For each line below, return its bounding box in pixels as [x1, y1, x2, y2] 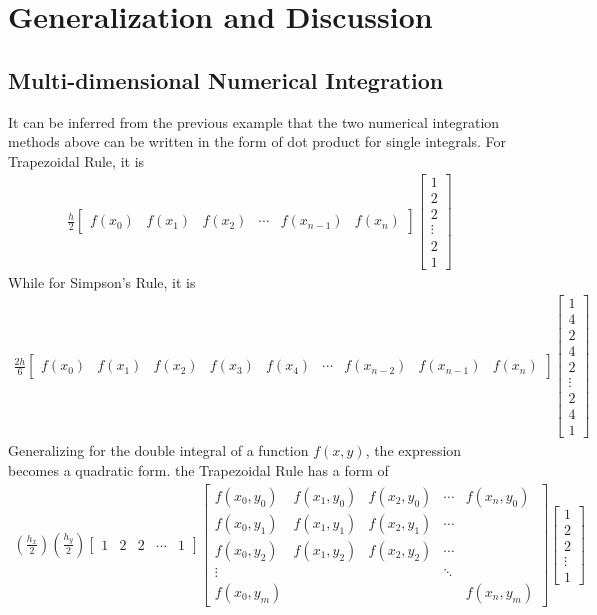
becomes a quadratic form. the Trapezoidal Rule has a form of [8, 460, 389, 481]
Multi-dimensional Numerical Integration [8, 64, 444, 95]
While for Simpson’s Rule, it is [8, 271, 196, 292]
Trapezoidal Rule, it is [8, 150, 145, 171]
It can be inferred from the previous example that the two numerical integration [8, 111, 500, 132]
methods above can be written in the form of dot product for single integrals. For [8, 131, 507, 152]
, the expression [365, 440, 462, 461]
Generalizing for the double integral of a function [8, 440, 309, 461]
